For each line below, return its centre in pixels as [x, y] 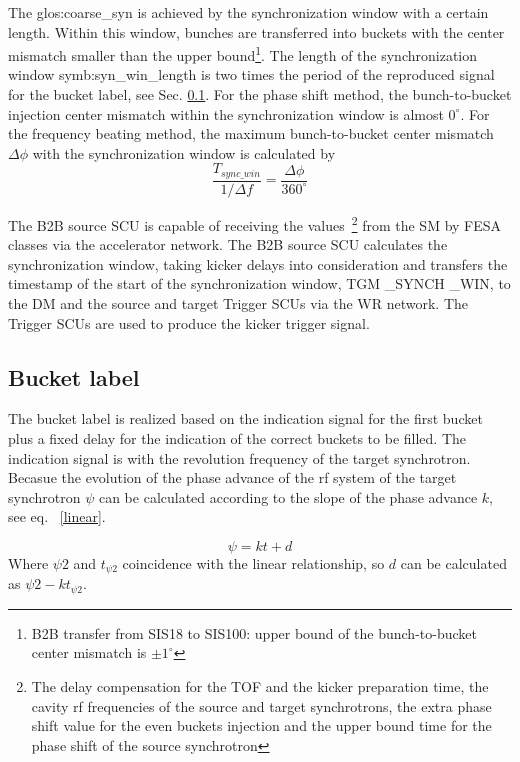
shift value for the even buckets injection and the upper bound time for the [261, 725]
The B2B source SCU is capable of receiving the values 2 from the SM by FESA [255, 223]
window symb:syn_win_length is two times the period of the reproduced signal [251, 74]
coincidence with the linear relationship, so [253, 562]
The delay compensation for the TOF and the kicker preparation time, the [260, 685]
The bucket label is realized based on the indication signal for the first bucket [245, 418]
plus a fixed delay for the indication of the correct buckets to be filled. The [237, 437]
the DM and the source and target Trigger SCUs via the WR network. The [238, 302]
